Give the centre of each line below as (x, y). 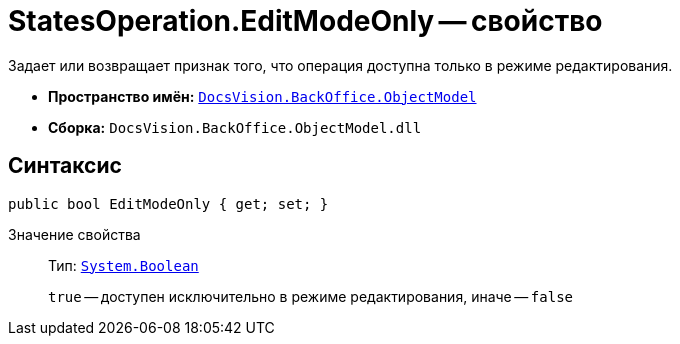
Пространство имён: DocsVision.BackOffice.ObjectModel (262, 96)
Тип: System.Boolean (123, 265)
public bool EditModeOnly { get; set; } (168, 203)
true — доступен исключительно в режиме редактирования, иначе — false (310, 296)
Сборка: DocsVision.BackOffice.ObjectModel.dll (235, 127)
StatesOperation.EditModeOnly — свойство (305, 21)
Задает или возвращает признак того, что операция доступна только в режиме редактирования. (340, 65)
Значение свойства (74, 234)
